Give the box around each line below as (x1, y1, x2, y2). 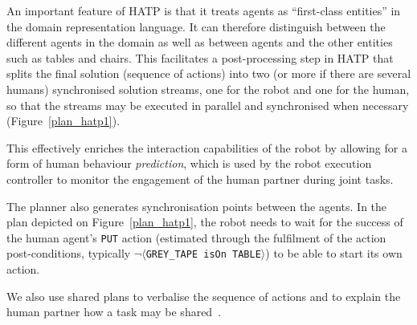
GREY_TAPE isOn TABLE (145, 249, 261, 261)
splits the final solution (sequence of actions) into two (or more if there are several (6, 65, 411, 82)
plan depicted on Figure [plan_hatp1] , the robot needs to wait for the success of (6, 213, 403, 230)
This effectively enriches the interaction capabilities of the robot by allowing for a (6, 139, 407, 156)
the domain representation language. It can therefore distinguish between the (6, 18, 386, 35)
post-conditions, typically (6, 245, 131, 262)
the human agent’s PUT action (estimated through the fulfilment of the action (6, 229, 386, 246)
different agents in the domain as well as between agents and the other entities (6, 34, 393, 51)
